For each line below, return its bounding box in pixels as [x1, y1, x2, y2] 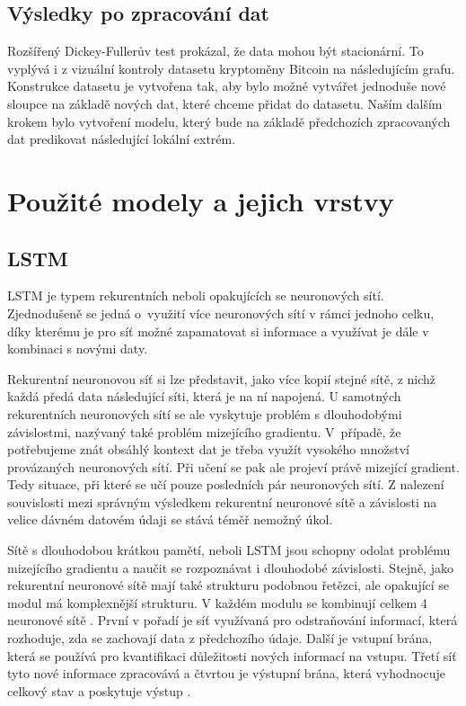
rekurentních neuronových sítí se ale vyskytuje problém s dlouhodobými [7, 404, 402, 423]
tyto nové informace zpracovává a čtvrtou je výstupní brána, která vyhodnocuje [7, 664, 445, 683]
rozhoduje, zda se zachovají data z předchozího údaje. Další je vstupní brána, [7, 629, 433, 648]
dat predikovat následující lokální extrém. [7, 130, 236, 148]
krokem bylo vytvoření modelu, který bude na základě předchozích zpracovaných [7, 112, 451, 130]
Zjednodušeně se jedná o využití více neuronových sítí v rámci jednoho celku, [7, 303, 435, 322]
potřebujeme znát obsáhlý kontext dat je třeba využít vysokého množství [7, 440, 409, 459]
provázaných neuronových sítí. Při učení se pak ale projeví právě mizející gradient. [7, 457, 460, 476]
